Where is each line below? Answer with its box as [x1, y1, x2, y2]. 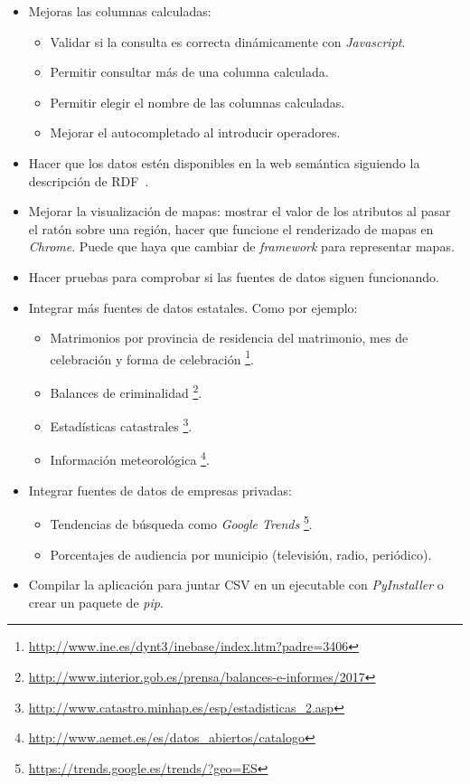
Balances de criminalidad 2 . [50, 380, 202, 401]
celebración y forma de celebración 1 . [50, 346, 254, 368]
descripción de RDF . [28, 171, 149, 190]
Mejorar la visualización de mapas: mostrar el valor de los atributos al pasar [28, 202, 451, 221]
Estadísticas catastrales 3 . [50, 414, 193, 435]
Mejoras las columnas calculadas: [28, 2, 211, 20]
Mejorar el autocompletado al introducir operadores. [50, 123, 341, 142]
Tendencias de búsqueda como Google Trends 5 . [50, 512, 313, 533]
